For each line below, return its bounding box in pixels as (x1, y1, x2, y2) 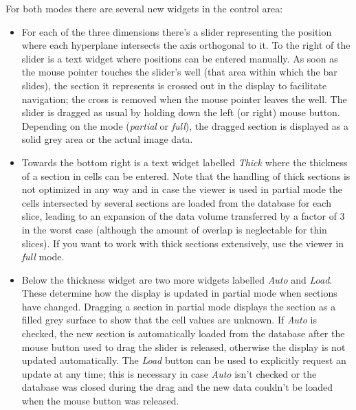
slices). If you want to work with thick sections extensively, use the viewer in (21, 236, 344, 250)
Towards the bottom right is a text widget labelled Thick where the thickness (21, 155, 348, 169)
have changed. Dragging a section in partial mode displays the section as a (21, 299, 336, 313)
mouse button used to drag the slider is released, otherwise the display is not (21, 339, 346, 354)
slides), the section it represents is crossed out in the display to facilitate (21, 78, 327, 92)
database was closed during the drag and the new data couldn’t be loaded (21, 380, 333, 394)
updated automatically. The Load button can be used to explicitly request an (21, 353, 346, 367)
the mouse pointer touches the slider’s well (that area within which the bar (21, 65, 337, 79)
